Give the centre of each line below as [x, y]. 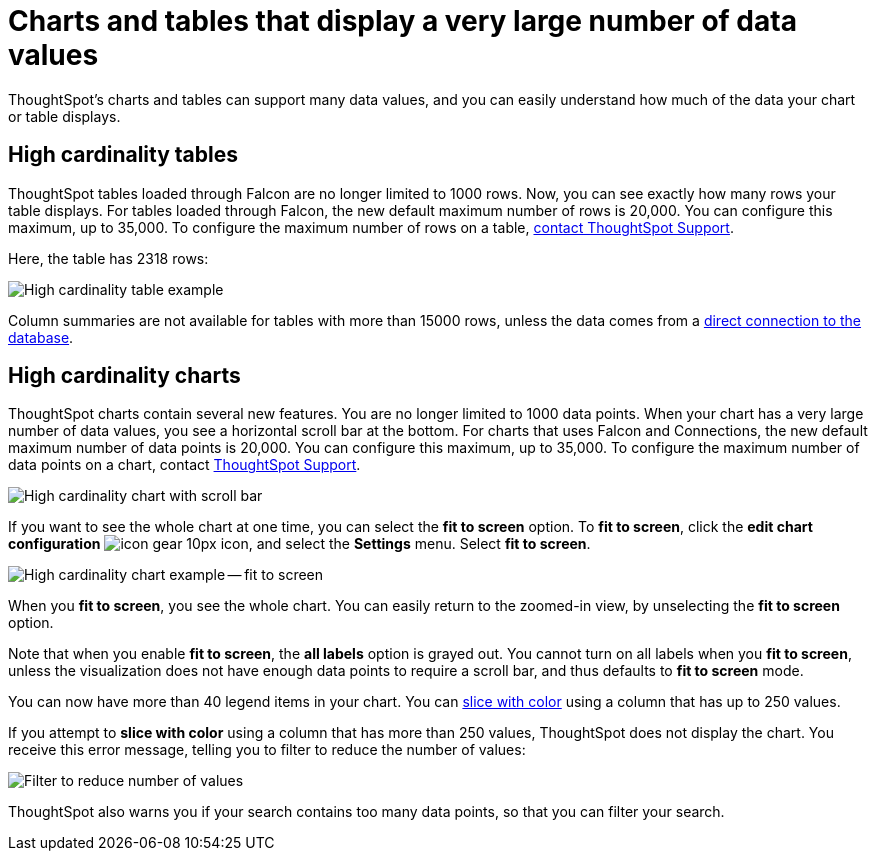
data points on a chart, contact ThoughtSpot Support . [184, 465]
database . [41, 337]
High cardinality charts [124, 376]
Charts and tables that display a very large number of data [402, 21]
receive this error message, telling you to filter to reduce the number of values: [267, 750]
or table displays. [64, 116]
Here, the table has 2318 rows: [108, 258]
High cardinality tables [123, 155]
